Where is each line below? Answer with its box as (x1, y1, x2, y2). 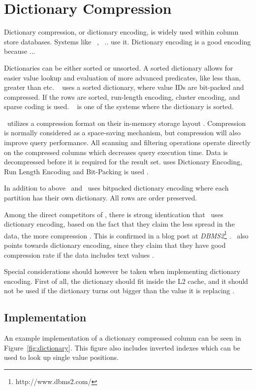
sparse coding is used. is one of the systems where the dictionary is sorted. (4, 101, 234, 112)
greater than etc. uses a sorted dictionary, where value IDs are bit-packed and (4, 82, 244, 92)
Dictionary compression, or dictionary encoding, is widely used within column (4, 27, 239, 37)
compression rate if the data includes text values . (4, 249, 154, 260)
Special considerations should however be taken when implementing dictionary (4, 266, 241, 276)
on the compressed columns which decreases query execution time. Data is (4, 147, 228, 157)
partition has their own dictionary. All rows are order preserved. (4, 193, 197, 203)
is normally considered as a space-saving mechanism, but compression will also (4, 127, 241, 138)
